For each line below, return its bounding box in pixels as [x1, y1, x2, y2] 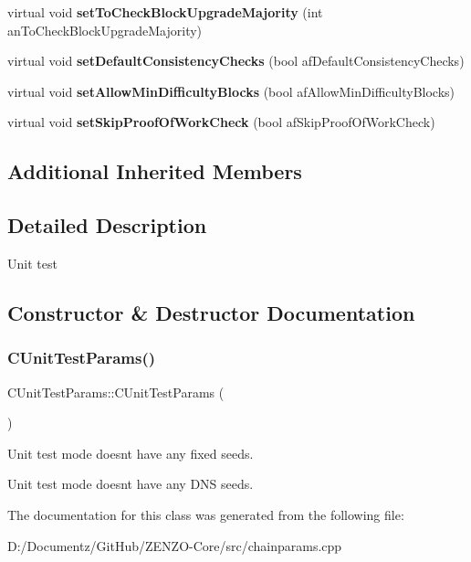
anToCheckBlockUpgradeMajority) [7, 20, 203, 39]
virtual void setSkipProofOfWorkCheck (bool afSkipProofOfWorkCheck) [7, 112, 435, 132]
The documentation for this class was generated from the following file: [7, 504, 404, 524]
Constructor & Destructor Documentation [7, 298, 415, 326]
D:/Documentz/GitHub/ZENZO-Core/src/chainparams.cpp [7, 535, 342, 555]
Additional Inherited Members [7, 157, 302, 186]
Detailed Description [7, 211, 207, 239]
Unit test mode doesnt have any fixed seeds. [7, 443, 254, 462]
